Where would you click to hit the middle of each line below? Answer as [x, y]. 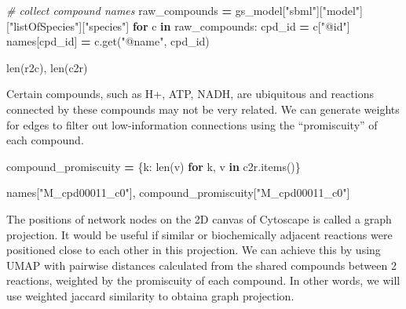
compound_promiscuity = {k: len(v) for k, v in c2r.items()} [154, 166]
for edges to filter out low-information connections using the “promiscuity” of [192, 124]
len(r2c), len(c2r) [47, 67]
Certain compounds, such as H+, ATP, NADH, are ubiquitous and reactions [190, 94]
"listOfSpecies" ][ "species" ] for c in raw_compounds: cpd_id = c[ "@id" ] [179, 25]
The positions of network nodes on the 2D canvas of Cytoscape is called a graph [199, 218]
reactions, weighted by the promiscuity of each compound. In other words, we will [203, 280]
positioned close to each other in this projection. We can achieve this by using [194, 250]
